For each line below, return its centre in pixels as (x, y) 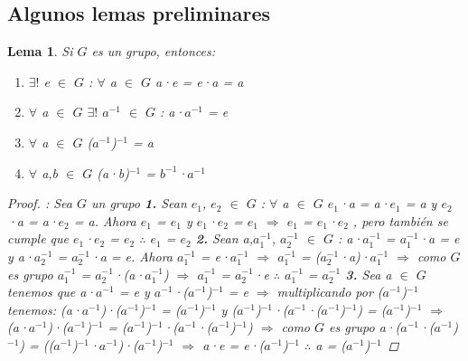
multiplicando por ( (330, 292)
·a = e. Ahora (131, 256)
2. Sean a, (225, 238)
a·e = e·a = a (200, 81)
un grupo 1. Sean (139, 203)
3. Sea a (369, 274)
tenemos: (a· (45, 309)
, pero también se (400, 220)
